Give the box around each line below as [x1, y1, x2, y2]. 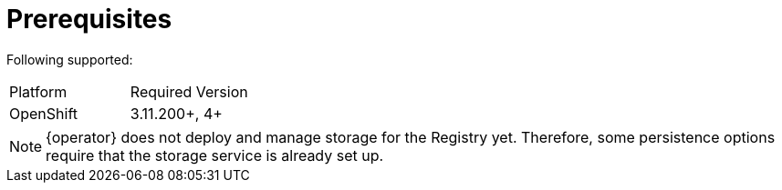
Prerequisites [6, 4, 172, 35]
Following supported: [6, 51, 133, 67]
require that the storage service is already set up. [46, 145, 384, 165]
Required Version [130, 82, 248, 101]
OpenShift [9, 104, 78, 123]
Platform [9, 82, 68, 101]
